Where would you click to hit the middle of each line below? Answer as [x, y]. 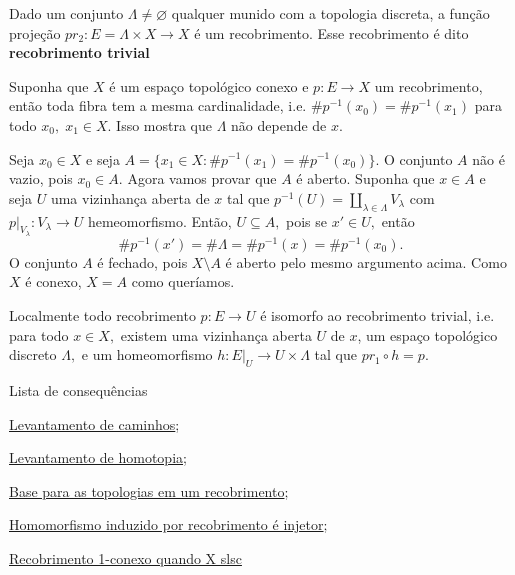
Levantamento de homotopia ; [98, 457]
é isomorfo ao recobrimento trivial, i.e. [377, 315]
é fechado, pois [142, 261]
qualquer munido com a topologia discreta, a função [330, 13]
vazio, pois [41, 178]
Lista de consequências [78, 390]
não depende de [279, 124]
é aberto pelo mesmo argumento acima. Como [366, 261]
